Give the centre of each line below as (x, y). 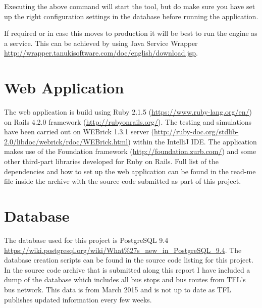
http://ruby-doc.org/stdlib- (196, 132)
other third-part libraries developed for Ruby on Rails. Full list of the (111, 161)
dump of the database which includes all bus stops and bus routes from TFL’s (125, 279)
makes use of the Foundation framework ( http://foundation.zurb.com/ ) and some (130, 151)
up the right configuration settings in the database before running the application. (131, 16)
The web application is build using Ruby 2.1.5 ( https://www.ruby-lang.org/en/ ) (128, 112)
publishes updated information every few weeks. (78, 299)
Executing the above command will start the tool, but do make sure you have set (130, 6)
